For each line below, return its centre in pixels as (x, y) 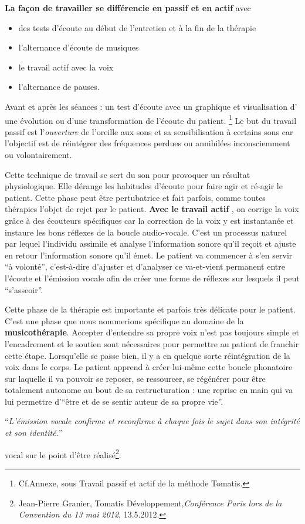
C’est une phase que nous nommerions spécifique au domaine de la (124, 320)
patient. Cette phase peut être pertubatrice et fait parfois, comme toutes (135, 197)
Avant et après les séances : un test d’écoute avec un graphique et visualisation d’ (151, 106)
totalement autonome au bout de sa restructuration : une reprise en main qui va (149, 390)
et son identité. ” (34, 433)
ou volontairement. (38, 154)
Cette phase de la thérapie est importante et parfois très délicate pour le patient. (150, 309)
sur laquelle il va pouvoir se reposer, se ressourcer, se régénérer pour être (135, 378)
